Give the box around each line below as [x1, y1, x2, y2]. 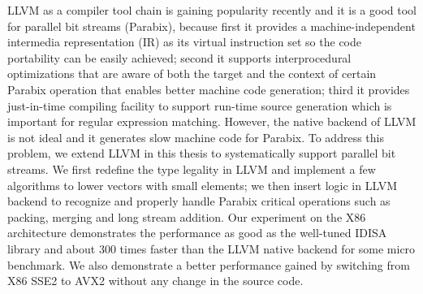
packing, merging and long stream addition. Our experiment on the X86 [7, 208, 366, 225]
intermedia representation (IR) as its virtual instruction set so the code [7, 33, 362, 50]
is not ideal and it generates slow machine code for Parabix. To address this [7, 128, 384, 145]
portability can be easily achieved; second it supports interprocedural [7, 49, 352, 66]
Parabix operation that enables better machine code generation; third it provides [7, 80, 410, 97]
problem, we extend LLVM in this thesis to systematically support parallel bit [7, 145, 396, 162]
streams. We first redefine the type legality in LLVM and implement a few [7, 160, 376, 177]
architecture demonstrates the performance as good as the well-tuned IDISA [7, 224, 387, 241]
